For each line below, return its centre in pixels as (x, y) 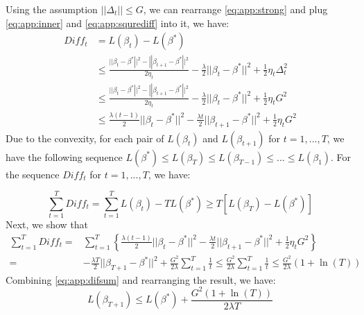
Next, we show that (47, 224)
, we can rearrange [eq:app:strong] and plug (235, 9)
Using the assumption (52, 9)
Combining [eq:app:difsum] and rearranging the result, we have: (141, 279)
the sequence (33, 174)
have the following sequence (64, 156)
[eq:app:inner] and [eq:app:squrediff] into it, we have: (118, 23)
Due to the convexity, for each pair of (85, 138)
